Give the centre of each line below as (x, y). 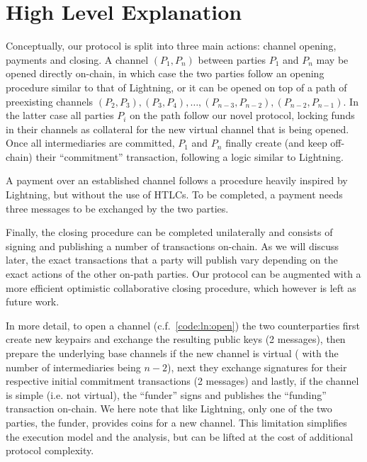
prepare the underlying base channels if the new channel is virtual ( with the (172, 353)
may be (332, 59)
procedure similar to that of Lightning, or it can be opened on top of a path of (176, 87)
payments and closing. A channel (77, 59)
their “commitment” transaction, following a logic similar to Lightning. (190, 156)
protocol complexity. (50, 450)
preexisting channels (50, 101)
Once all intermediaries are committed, (90, 143)
